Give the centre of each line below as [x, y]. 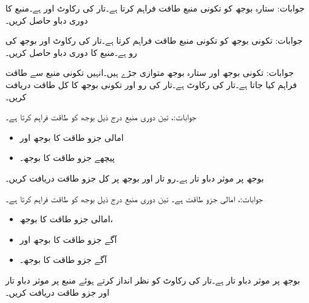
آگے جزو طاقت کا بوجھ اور [68, 239]
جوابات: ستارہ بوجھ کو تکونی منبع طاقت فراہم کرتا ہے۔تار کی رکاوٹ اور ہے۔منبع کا [155, 8]
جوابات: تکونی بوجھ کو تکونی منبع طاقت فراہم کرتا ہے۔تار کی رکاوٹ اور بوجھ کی [154, 40]
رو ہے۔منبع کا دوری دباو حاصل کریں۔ [71, 52]
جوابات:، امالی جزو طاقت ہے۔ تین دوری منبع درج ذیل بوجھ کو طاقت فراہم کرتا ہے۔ [134, 198]
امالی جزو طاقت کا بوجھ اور [72, 137]
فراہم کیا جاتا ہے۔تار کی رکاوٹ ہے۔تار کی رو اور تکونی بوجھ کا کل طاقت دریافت [151, 84]
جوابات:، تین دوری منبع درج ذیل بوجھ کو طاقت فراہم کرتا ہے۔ [101, 117]
